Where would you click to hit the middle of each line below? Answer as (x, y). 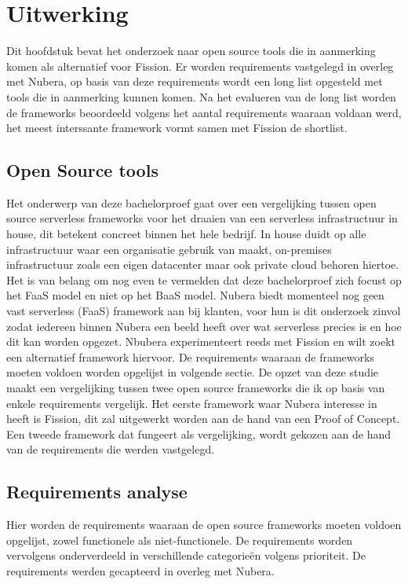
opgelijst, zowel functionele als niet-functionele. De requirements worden (180, 540)
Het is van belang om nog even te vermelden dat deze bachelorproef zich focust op (204, 279)
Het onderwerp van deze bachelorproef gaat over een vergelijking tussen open (191, 202)
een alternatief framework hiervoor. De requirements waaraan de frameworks (190, 356)
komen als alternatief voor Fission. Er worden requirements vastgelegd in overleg (200, 66)
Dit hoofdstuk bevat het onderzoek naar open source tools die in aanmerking (191, 51)
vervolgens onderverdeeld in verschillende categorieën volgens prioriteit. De (186, 555)
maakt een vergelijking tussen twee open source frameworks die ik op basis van (196, 388)
